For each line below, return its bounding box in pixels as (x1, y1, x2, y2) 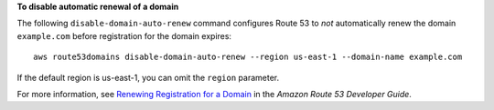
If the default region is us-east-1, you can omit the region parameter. (16, 72, 279, 83)
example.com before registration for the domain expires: (16, 30, 232, 41)
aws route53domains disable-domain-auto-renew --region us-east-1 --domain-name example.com (33, 52, 463, 63)
